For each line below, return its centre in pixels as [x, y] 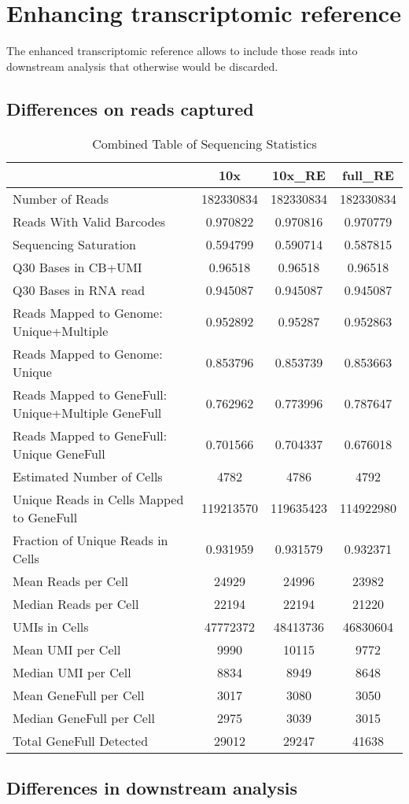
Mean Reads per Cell [71, 581]
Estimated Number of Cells [88, 476]
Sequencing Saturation [74, 244]
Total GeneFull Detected [81, 740]
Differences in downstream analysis [152, 787]
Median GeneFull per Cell [84, 717]
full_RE [368, 175]
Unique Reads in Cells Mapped [98, 499]
